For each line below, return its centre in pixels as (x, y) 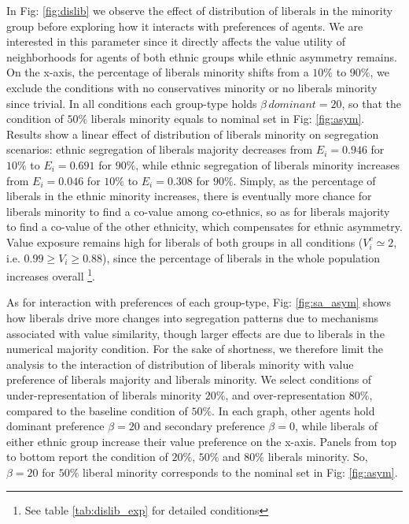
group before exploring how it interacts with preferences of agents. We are (185, 26)
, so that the (372, 103)
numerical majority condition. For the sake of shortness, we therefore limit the (195, 349)
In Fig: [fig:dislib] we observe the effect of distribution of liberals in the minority (200, 10)
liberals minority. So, (318, 457)
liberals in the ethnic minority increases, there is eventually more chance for (189, 196)
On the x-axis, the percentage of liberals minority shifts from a (158, 72)
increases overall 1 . (51, 275)
